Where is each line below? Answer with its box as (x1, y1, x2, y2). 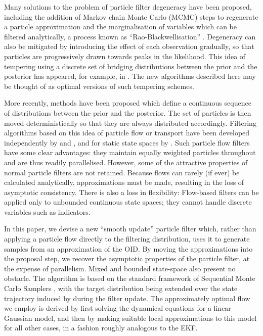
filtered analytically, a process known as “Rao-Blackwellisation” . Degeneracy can (4, 31, 256, 41)
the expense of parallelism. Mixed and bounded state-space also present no (4, 263, 236, 273)
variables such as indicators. (4, 206, 91, 217)
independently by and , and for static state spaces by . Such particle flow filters (4, 137, 250, 148)
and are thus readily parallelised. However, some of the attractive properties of (4, 157, 248, 167)
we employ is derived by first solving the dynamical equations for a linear (4, 303, 231, 313)
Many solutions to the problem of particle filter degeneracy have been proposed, (4, 2, 252, 12)
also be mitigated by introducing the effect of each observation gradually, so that (4, 41, 254, 52)
